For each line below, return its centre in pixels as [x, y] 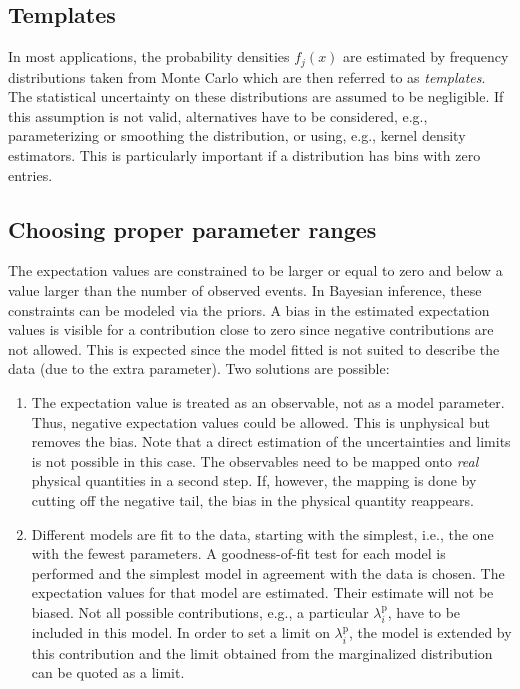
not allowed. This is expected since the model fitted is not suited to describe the [254, 348]
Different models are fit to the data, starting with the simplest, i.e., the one [262, 533]
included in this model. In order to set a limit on [180, 632]
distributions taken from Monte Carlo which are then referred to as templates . [247, 76]
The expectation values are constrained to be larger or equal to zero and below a [255, 270]
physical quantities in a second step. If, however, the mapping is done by [254, 480]
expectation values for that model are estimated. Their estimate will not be [262, 592]
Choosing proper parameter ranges [192, 228]
